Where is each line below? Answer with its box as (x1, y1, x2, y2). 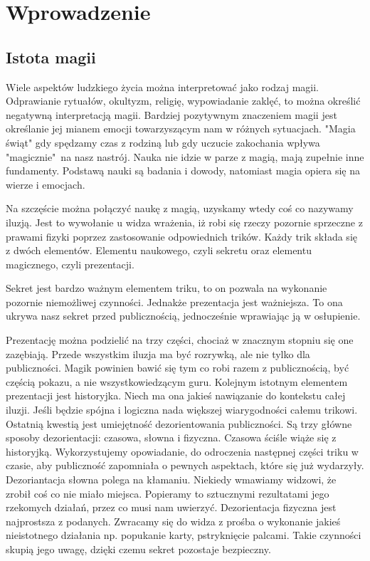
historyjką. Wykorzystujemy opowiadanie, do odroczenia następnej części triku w (6, 444, 359, 458)
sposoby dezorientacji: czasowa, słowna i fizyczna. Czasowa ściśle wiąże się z (6, 430, 337, 445)
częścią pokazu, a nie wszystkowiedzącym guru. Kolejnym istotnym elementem (6, 374, 348, 389)
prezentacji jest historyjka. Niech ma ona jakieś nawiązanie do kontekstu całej (6, 388, 346, 403)
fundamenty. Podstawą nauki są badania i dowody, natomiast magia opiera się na (6, 163, 360, 178)
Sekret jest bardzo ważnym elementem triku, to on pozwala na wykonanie (6, 280, 327, 295)
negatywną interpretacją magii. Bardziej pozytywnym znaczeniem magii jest (6, 107, 337, 122)
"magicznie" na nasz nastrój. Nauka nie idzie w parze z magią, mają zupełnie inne (6, 149, 364, 164)
